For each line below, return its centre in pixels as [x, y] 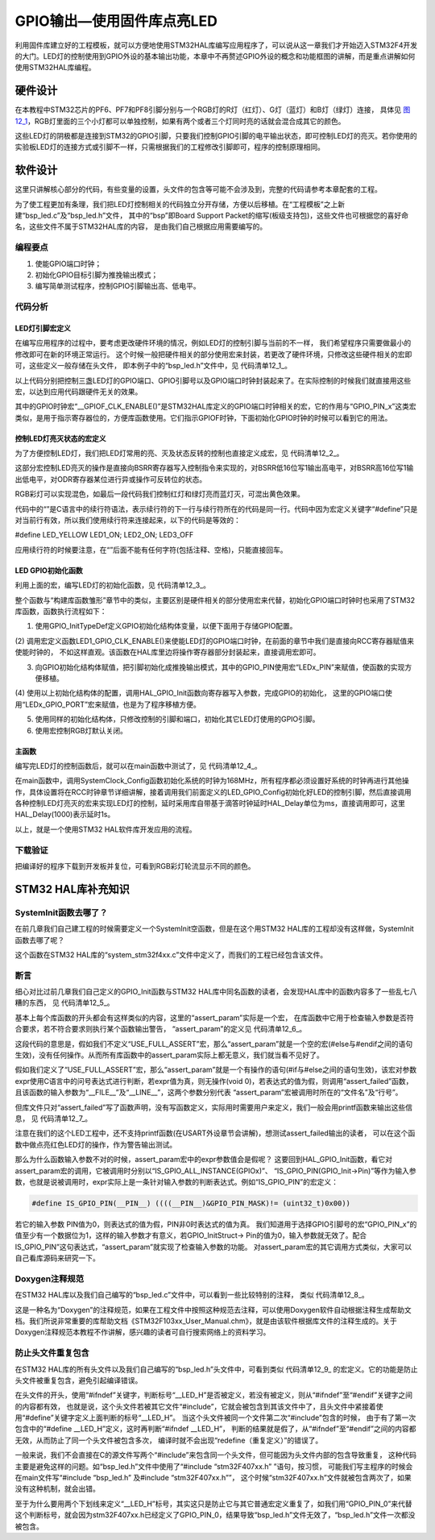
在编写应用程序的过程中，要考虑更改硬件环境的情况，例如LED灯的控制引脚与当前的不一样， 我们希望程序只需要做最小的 [213, 343]
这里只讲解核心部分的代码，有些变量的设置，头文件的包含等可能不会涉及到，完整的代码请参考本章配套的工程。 [198, 189]
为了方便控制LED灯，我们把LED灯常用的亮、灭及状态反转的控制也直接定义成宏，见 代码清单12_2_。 [179, 453]
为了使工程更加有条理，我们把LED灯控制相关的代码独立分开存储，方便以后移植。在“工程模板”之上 [176, 204]
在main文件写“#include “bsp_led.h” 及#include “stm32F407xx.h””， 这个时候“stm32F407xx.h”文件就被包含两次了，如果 [213, 1478]
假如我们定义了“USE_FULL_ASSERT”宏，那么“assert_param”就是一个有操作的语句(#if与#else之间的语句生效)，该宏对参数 [216, 1070]
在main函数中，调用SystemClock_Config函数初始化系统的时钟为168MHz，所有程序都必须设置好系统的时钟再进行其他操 [212, 781]
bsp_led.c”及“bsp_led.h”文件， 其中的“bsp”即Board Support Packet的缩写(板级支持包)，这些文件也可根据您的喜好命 [217, 216]
